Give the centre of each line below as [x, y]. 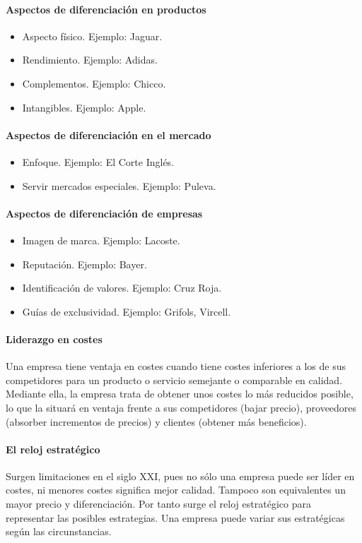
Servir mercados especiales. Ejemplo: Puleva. [119, 185]
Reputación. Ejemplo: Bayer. [84, 264]
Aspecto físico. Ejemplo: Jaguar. [92, 36]
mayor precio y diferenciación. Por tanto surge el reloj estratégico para [158, 504]
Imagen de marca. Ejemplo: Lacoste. [101, 240]
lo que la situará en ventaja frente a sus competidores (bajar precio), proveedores [181, 407]
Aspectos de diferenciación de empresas [104, 213]
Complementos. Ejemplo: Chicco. [94, 83]
